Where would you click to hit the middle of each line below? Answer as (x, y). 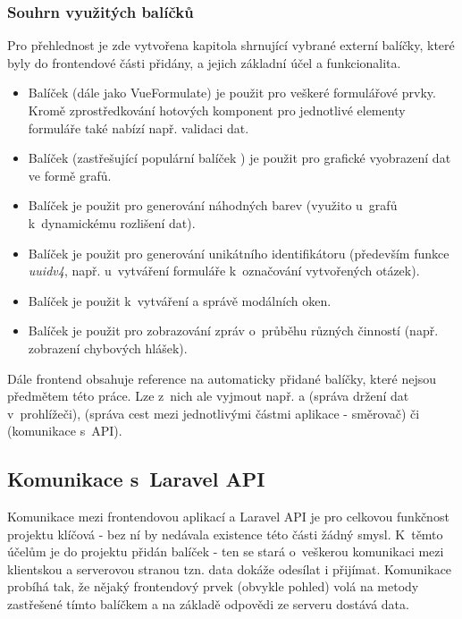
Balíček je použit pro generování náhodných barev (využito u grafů (213, 205)
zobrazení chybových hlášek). (108, 348)
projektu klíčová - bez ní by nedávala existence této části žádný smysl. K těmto (225, 534)
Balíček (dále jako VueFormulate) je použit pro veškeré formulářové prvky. (232, 93)
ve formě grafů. (70, 175)
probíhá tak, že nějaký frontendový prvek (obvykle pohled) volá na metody (213, 586)
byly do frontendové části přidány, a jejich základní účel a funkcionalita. (204, 62)
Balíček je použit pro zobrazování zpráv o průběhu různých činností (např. (233, 331)
